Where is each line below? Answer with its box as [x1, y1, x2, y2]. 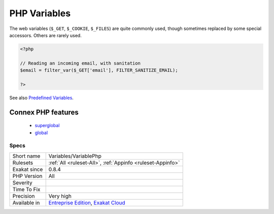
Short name [12, 152, 41, 160]
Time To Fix [12, 186, 41, 193]
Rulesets [12, 159, 33, 166]
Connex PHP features [9, 108, 79, 116]
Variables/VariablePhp [48, 152, 101, 160]
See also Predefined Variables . [9, 95, 74, 101]
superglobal [35, 123, 60, 129]
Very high [48, 192, 72, 199]
